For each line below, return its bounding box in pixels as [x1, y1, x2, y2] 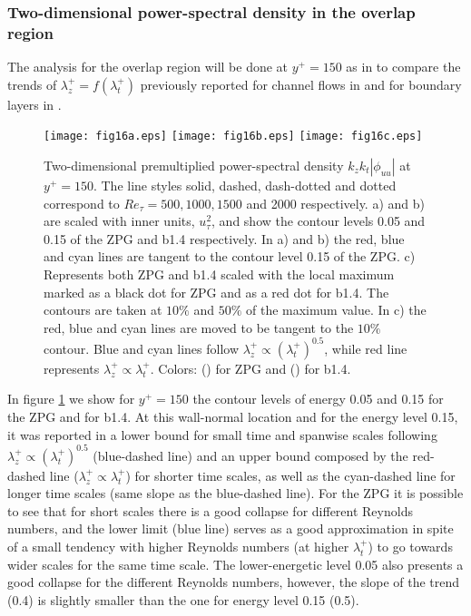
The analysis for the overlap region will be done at [7, 57, 289, 76]
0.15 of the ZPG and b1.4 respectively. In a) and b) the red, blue [44, 229, 405, 248]
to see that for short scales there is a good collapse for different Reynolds [7, 501, 413, 520]
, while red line [324, 338, 407, 357]
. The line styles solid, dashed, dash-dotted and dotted [93, 175, 397, 194]
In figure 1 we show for [7, 389, 135, 408]
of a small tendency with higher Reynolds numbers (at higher [7, 537, 349, 556]
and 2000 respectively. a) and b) [246, 193, 425, 212]
